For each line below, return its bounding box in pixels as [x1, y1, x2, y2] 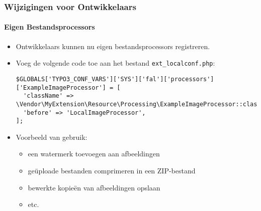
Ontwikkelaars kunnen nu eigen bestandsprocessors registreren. [16, 41, 210, 51]
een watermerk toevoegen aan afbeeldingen [28, 148, 160, 159]
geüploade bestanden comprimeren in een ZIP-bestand [28, 165, 196, 176]
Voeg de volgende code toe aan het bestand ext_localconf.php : [16, 58, 215, 68]
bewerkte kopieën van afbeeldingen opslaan [28, 182, 160, 192]
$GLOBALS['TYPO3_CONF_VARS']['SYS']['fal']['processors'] [16, 75, 214, 83]
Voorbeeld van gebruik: [16, 131, 88, 142]
